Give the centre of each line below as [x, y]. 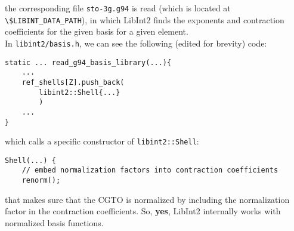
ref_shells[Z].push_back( [73, 82]
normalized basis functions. [54, 222]
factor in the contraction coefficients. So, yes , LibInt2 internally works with [143, 211]
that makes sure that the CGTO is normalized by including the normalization [147, 199]
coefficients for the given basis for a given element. [97, 31]
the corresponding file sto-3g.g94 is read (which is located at [118, 8]
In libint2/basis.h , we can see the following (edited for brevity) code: [136, 43]
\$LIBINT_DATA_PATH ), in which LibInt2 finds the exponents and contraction [145, 19]
